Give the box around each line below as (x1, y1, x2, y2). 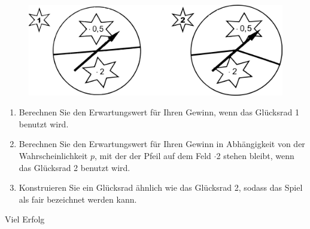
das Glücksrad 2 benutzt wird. (19, 161, 130, 173)
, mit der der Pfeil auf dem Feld (94, 149, 211, 161)
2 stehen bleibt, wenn (216, 149, 294, 161)
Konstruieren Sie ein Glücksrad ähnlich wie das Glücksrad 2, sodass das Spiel (19, 181, 303, 194)
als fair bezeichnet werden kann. (19, 193, 137, 205)
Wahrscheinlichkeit (19, 149, 88, 161)
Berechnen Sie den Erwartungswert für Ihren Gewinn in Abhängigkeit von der (19, 138, 305, 150)
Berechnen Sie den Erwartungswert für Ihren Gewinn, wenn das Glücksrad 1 (19, 106, 299, 118)
